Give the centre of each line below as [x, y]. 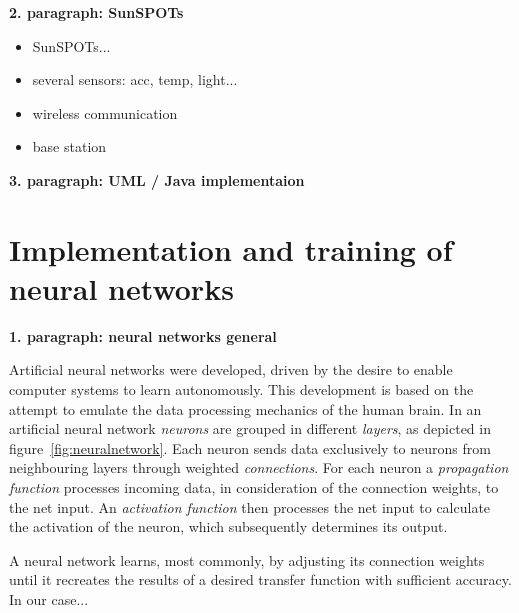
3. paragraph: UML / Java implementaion [157, 179]
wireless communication [105, 112]
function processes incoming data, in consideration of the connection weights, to [254, 487]
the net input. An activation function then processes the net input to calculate [250, 506]
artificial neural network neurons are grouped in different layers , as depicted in [250, 428]
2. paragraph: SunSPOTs [96, 12]
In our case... [49, 599]
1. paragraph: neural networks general [143, 335]
